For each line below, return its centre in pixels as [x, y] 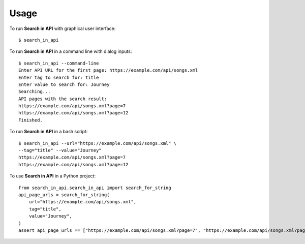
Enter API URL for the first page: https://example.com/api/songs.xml [108, 70]
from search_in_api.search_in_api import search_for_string [95, 188]
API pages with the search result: [63, 99]
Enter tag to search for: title [59, 77]
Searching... [35, 92]
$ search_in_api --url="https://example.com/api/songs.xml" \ [98, 143]
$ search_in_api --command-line [59, 63]
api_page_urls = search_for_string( [64, 195]
